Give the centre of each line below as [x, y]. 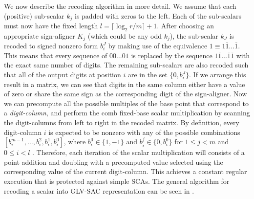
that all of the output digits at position [63, 75]
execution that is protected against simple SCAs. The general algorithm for [117, 181]
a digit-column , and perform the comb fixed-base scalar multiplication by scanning [127, 113]
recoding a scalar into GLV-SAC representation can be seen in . [99, 190]
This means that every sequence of [56, 55]
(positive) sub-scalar [34, 15]
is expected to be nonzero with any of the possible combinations [144, 132]
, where [75, 142]
